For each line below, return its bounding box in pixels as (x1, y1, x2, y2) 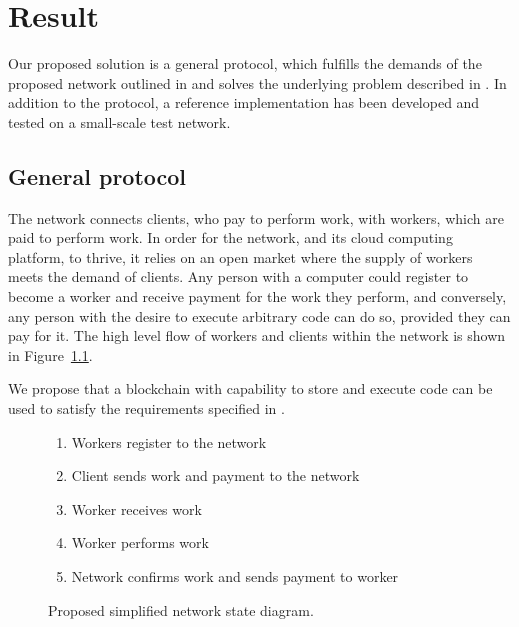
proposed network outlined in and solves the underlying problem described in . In (8, 72, 507, 93)
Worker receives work (71, 498, 202, 519)
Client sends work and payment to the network (71, 465, 360, 486)
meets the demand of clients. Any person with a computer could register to (8, 266, 469, 287)
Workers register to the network (71, 431, 267, 452)
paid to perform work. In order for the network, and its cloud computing (8, 227, 453, 248)
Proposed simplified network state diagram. (48, 599, 314, 620)
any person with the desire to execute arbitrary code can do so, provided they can (8, 305, 511, 326)
